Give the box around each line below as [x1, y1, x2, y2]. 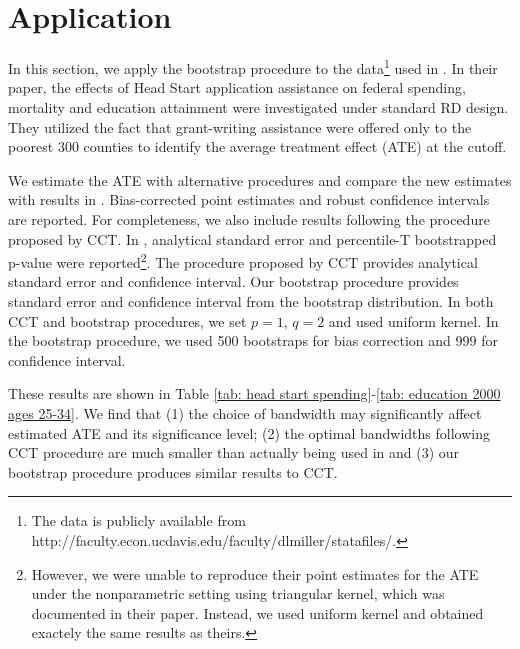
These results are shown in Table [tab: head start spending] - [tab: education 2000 [8, 383, 501, 404]
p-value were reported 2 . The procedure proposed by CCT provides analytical [8, 249, 478, 272]
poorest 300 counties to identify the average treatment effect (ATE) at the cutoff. [8, 136, 507, 157]
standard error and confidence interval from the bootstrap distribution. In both [8, 290, 494, 311]
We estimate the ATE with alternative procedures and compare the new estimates [8, 169, 512, 190]
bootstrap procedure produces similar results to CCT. [8, 461, 338, 482]
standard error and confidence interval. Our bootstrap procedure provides [8, 271, 459, 292]
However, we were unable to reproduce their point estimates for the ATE [31, 563, 479, 584]
